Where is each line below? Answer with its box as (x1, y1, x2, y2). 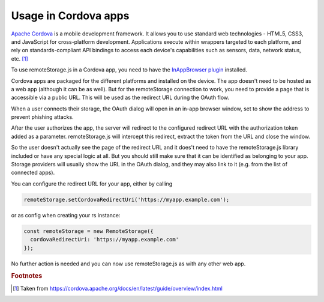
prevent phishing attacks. (11, 113, 74, 121)
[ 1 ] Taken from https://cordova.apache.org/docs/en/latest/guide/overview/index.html (13, 285, 223, 292)
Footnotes (11, 272, 43, 280)
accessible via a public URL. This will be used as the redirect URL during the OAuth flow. (11, 94, 230, 101)
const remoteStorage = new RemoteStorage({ (23, 228, 154, 234)
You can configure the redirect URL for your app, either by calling (11, 180, 173, 187)
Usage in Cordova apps (11, 9, 130, 22)
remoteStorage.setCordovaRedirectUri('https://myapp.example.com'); (23, 196, 230, 203)
